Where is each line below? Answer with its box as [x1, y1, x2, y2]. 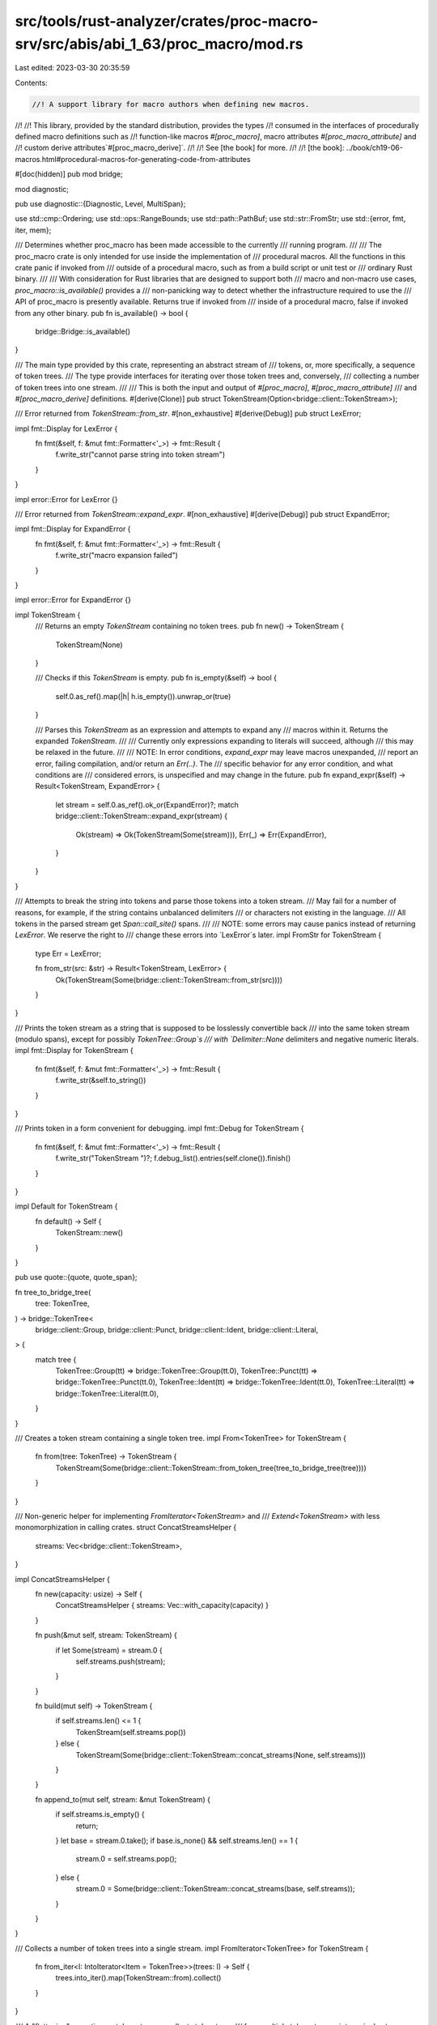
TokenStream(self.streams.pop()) [75, 1727, 186, 1737]
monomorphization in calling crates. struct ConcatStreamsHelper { [15, 1523, 237, 1533]
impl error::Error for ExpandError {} [15, 595, 131, 605]
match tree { [35, 1354, 77, 1364]
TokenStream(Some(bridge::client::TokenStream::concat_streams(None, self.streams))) [75, 1750, 366, 1759]
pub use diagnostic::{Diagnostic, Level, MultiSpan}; [15, 199, 186, 209]
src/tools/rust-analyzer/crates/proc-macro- [15, 12, 319, 30]
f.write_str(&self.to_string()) [55, 1076, 146, 1085]
